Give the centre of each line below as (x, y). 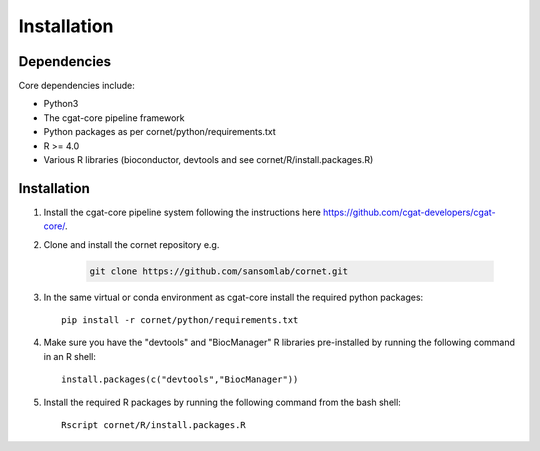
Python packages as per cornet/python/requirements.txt (159, 132)
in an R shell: (70, 356)
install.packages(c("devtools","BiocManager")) (180, 379)
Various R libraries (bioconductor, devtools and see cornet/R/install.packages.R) (208, 160)
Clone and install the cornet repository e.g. (131, 244)
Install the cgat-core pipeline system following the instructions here (182, 212)
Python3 (61, 104)
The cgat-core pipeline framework (114, 117)
